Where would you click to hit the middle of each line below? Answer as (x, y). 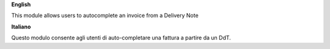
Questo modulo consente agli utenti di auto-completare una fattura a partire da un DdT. (121, 38)
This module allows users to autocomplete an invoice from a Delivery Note (105, 16)
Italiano (21, 27)
